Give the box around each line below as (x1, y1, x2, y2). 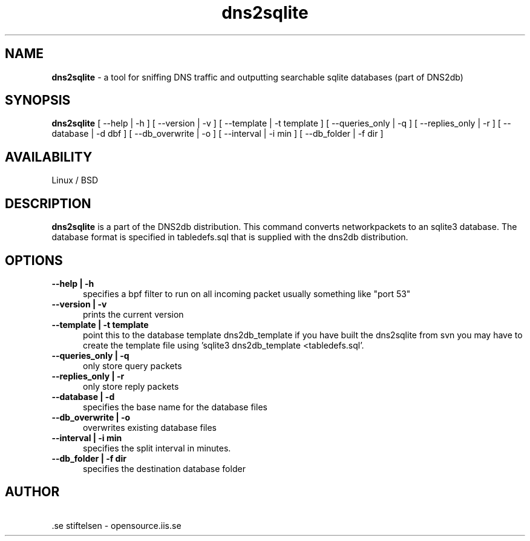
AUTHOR (5, 484, 60, 500)
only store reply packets (83, 381, 179, 392)
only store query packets (83, 360, 182, 371)
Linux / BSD (51, 175, 99, 186)
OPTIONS (5, 252, 63, 268)
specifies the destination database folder (83, 463, 246, 474)
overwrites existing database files (83, 422, 217, 433)
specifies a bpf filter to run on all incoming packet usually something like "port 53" (83, 288, 411, 299)
